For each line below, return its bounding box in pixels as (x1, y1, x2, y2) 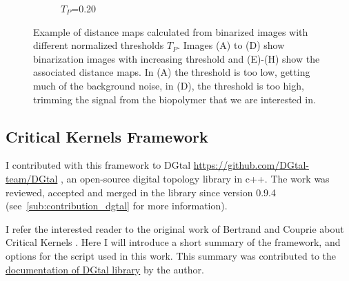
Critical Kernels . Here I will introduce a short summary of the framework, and (6, 235, 341, 249)
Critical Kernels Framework (6, 125, 208, 147)
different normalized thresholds (33, 38, 164, 52)
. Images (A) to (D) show (177, 38, 285, 52)
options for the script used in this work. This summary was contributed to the (6, 248, 337, 262)
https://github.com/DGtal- (193, 158, 309, 172)
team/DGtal (6, 171, 58, 185)
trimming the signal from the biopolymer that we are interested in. (33, 92, 316, 106)
